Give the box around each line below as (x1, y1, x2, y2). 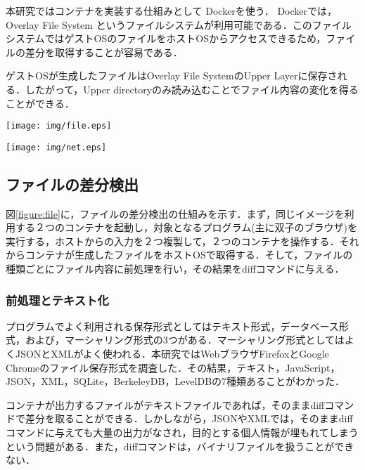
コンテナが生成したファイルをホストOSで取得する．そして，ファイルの (25, 247, 353, 262)
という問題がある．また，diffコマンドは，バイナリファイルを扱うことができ (6, 438, 354, 453)
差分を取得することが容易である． (25, 44, 183, 59)
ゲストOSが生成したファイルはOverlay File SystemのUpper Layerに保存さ (6, 68, 338, 83)
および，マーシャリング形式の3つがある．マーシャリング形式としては (25, 332, 345, 347)
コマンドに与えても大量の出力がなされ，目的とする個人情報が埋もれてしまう (6, 425, 359, 440)
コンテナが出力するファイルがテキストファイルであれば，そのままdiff (6, 397, 325, 412)
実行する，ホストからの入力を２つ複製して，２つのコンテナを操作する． (6, 233, 340, 248)
